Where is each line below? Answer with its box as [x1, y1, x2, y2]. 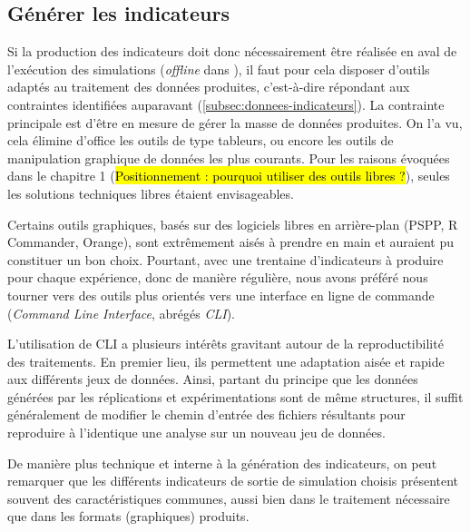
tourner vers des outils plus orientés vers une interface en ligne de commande [7, 285, 435, 304]
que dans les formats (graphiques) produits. [7, 507, 250, 526]
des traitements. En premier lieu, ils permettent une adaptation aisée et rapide [7, 351, 445, 370]
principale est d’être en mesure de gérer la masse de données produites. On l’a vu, [7, 113, 463, 132]
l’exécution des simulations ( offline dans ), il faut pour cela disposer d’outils [7, 59, 430, 78]
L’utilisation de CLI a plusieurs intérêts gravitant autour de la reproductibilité [7, 334, 444, 353]
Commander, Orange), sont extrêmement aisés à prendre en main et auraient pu [7, 232, 454, 251]
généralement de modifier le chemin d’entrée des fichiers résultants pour [7, 405, 406, 424]
